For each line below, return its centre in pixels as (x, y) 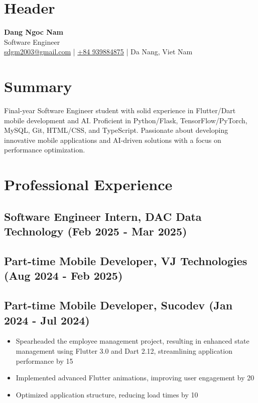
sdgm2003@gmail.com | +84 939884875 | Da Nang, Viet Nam (98, 52)
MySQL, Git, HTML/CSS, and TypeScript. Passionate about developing (116, 130)
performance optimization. (45, 150)
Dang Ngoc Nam (34, 32)
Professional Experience (88, 184)
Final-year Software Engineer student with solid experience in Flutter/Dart (120, 110)
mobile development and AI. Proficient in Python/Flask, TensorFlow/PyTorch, (126, 120)
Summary (38, 86)
